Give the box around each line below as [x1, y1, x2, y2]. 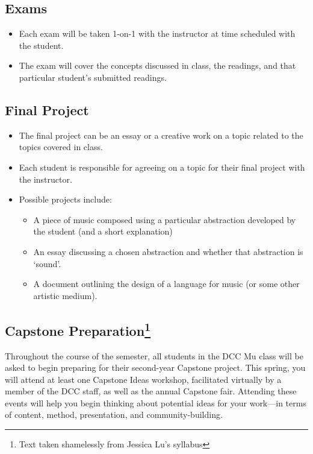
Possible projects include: [19, 193, 112, 206]
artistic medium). [33, 289, 98, 301]
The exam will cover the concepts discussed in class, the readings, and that [19, 59, 296, 72]
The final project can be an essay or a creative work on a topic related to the [19, 128, 303, 141]
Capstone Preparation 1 [5, 318, 151, 339]
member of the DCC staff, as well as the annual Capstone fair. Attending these [5, 385, 297, 397]
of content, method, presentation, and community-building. [5, 408, 223, 421]
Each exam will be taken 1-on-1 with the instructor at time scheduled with [19, 27, 296, 40]
